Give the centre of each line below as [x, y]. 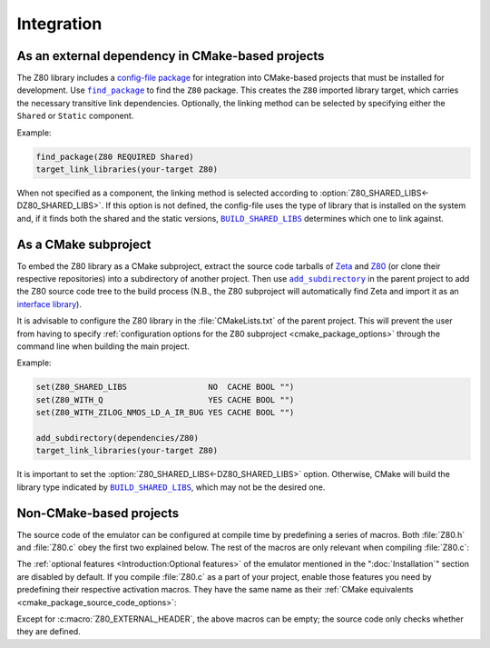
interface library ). [49, 304]
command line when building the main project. [103, 346]
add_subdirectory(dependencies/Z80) [118, 438]
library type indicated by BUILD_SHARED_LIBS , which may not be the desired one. [171, 487]
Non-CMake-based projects [98, 513]
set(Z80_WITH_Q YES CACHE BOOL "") [165, 399]
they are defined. [49, 632]
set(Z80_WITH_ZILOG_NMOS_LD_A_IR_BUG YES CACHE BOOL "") [165, 413]
